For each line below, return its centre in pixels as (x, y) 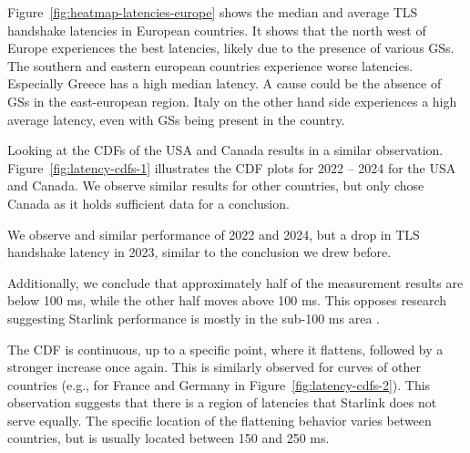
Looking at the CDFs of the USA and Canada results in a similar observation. (225, 150)
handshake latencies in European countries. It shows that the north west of (217, 30)
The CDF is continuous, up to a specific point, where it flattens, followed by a (225, 349)
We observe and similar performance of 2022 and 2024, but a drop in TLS (214, 234)
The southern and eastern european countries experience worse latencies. (210, 65)
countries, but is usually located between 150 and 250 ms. (169, 438)
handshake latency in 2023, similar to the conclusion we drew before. (199, 252)
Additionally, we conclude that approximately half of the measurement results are (235, 282)
